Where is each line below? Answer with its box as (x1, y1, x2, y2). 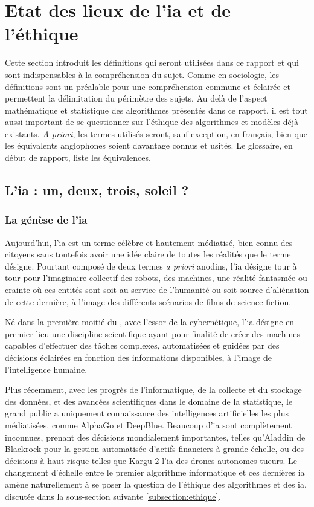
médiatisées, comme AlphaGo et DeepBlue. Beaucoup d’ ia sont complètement (5, 418, 292, 431)
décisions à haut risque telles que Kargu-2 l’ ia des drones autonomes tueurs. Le (5, 454, 297, 467)
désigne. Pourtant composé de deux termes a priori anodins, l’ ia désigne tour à (5, 259, 297, 272)
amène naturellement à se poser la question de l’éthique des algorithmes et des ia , (5, 477, 307, 490)
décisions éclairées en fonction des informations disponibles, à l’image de (5, 351, 272, 363)
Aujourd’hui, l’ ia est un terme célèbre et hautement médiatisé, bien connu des (5, 236, 293, 248)
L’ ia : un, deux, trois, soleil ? (5, 181, 189, 199)
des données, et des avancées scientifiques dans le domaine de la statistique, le (5, 395, 293, 407)
